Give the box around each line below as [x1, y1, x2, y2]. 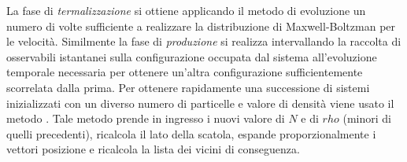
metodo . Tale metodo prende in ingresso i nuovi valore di [6, 110, 285, 127]
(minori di [342, 110, 391, 127]
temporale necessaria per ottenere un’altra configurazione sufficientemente [6, 64, 363, 80]
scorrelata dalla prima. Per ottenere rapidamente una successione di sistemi [6, 79, 370, 95]
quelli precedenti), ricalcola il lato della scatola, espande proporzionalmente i [6, 125, 376, 142]
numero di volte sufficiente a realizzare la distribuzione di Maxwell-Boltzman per [6, 17, 396, 34]
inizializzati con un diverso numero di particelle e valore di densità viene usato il [6, 94, 394, 111]
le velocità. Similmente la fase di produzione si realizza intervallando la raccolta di [6, 33, 401, 50]
